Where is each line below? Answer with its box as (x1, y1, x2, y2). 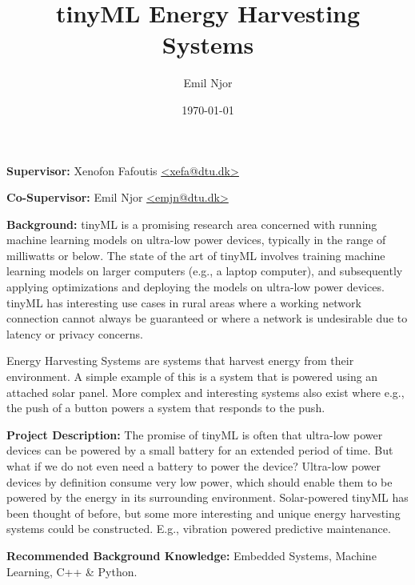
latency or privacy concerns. (6, 325, 143, 342)
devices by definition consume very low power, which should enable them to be (6, 473, 393, 490)
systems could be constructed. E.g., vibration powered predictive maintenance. (6, 520, 391, 537)
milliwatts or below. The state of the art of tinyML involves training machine (6, 246, 385, 263)
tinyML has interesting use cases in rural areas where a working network (6, 294, 361, 311)
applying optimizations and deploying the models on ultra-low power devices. (6, 278, 385, 295)
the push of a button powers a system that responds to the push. (6, 399, 325, 416)
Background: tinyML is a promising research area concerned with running (6, 215, 377, 232)
